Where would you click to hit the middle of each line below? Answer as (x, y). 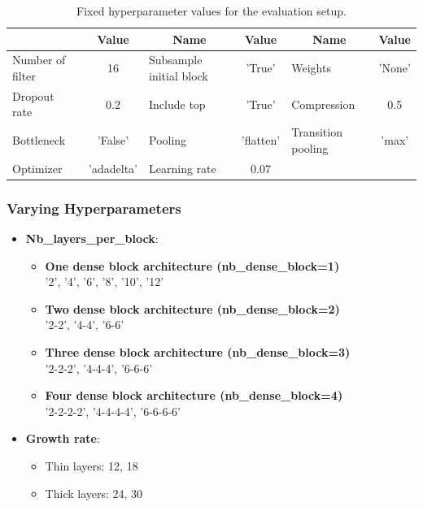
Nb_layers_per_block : (92, 238)
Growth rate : (63, 438)
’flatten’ (261, 140)
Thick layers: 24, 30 (94, 493)
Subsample (176, 60)
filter (24, 76)
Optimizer (37, 168)
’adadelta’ (113, 168)
